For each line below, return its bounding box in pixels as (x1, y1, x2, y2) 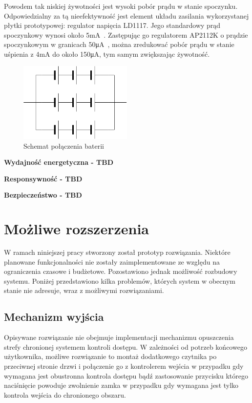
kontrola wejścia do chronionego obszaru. (4, 389, 126, 400)
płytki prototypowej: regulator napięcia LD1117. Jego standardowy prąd (4, 20, 221, 30)
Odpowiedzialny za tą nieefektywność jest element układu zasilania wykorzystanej (4, 10, 249, 21)
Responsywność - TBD (4, 173, 83, 183)
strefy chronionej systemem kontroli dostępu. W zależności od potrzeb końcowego (4, 341, 247, 352)
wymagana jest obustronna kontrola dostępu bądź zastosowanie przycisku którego (4, 370, 248, 381)
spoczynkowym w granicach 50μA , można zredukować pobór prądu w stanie (4, 39, 234, 49)
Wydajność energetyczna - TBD (4, 157, 114, 167)
